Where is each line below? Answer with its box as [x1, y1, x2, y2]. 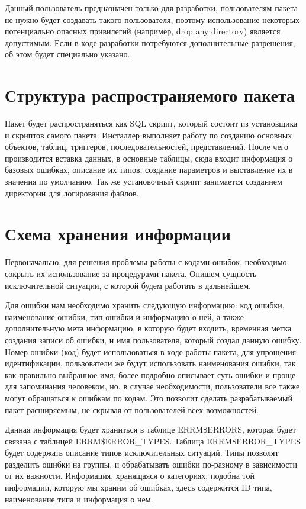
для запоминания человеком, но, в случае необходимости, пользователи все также [5, 380, 300, 392]
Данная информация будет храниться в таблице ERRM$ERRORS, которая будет [5, 423, 296, 436]
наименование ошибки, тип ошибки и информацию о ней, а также [5, 310, 244, 323]
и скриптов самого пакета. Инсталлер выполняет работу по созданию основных [5, 128, 292, 141]
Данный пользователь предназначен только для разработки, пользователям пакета [5, 2, 298, 14]
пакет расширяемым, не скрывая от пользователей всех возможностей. [5, 403, 259, 415]
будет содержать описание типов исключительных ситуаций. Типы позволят [5, 446, 279, 459]
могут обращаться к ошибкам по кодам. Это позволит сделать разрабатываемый [5, 391, 293, 404]
